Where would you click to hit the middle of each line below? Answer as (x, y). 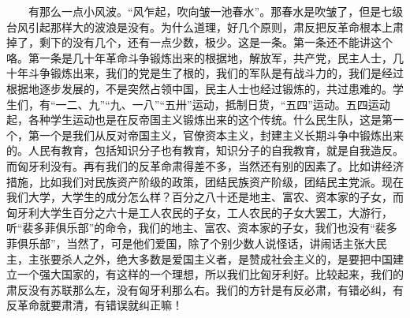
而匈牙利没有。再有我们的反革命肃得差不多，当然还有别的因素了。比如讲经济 (205, 165)
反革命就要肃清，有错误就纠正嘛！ (95, 305)
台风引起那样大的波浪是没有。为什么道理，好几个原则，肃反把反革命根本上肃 (205, 26)
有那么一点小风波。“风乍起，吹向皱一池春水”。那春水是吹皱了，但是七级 (216, 11)
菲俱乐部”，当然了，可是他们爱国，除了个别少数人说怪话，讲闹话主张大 (191, 243)
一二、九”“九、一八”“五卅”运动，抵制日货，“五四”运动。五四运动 (223, 104)
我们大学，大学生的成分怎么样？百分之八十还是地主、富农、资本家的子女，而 (205, 197)
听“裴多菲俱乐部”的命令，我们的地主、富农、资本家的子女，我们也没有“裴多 (202, 228)
